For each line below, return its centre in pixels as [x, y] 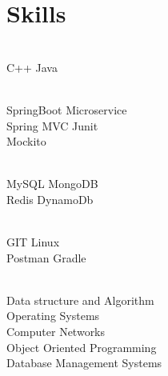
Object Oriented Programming [82, 347]
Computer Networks [56, 332]
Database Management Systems [84, 363]
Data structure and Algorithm [80, 300]
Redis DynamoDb [50, 199]
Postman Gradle [46, 257]
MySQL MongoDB [52, 184]
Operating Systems [53, 316]
